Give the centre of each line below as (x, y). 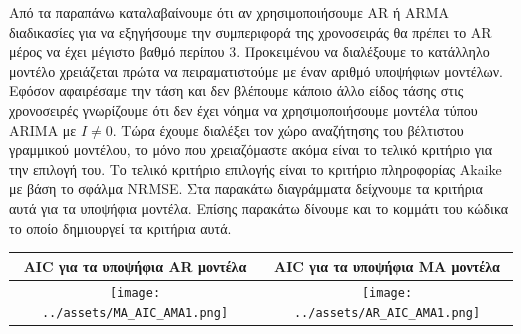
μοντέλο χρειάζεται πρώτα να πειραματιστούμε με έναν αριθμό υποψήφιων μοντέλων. (256, 70)
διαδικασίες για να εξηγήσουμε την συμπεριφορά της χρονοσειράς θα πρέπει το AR (250, 31)
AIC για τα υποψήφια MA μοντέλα (387, 265)
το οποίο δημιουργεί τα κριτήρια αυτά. (120, 227)
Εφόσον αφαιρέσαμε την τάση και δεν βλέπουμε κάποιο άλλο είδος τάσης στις (236, 90)
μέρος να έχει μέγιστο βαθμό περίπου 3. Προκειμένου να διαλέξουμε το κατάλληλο (249, 51)
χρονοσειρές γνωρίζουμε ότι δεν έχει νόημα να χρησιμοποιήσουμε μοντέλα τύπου (243, 109)
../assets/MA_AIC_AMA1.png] (135, 313)
